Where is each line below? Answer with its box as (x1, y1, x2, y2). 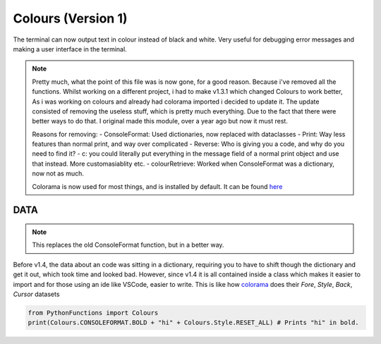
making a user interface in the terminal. (13, 44, 127, 53)
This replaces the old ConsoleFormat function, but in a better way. (32, 240, 224, 250)
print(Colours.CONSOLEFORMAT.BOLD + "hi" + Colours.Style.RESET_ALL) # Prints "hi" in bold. (28, 319, 359, 327)
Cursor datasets (13, 290, 60, 298)
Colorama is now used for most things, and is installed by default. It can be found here (32, 182, 283, 190)
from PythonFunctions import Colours (28, 309, 159, 317)
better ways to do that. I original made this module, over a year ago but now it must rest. (32, 117, 289, 125)
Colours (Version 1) (13, 11, 128, 26)
